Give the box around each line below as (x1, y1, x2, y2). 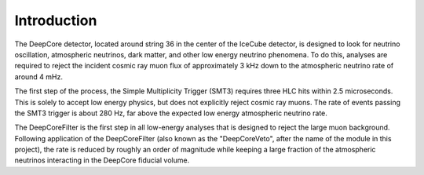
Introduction (14, 12, 97, 29)
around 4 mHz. (14, 71, 63, 82)
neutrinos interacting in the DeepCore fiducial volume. (14, 155, 190, 165)
